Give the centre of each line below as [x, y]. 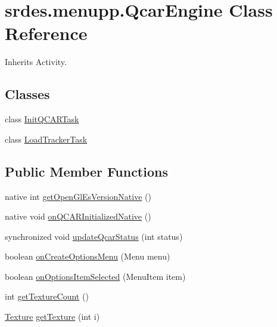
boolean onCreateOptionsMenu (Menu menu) [88, 256]
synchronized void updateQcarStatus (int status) [94, 236]
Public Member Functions [86, 171]
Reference [46, 33]
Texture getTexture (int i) [52, 317]
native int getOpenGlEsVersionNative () [78, 196]
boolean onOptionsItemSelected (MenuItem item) [95, 276]
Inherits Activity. [36, 62]
